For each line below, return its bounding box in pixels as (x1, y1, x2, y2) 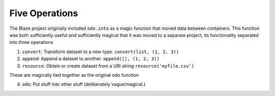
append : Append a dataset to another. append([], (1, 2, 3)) (22, 56, 160, 62)
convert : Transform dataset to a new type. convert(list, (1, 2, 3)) (22, 49, 179, 55)
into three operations (9, 39, 53, 45)
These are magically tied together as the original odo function (9, 72, 139, 78)
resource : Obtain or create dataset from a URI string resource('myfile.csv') (22, 63, 195, 69)
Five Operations (9, 8, 78, 19)
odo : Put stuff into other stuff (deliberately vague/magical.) (22, 81, 146, 87)
